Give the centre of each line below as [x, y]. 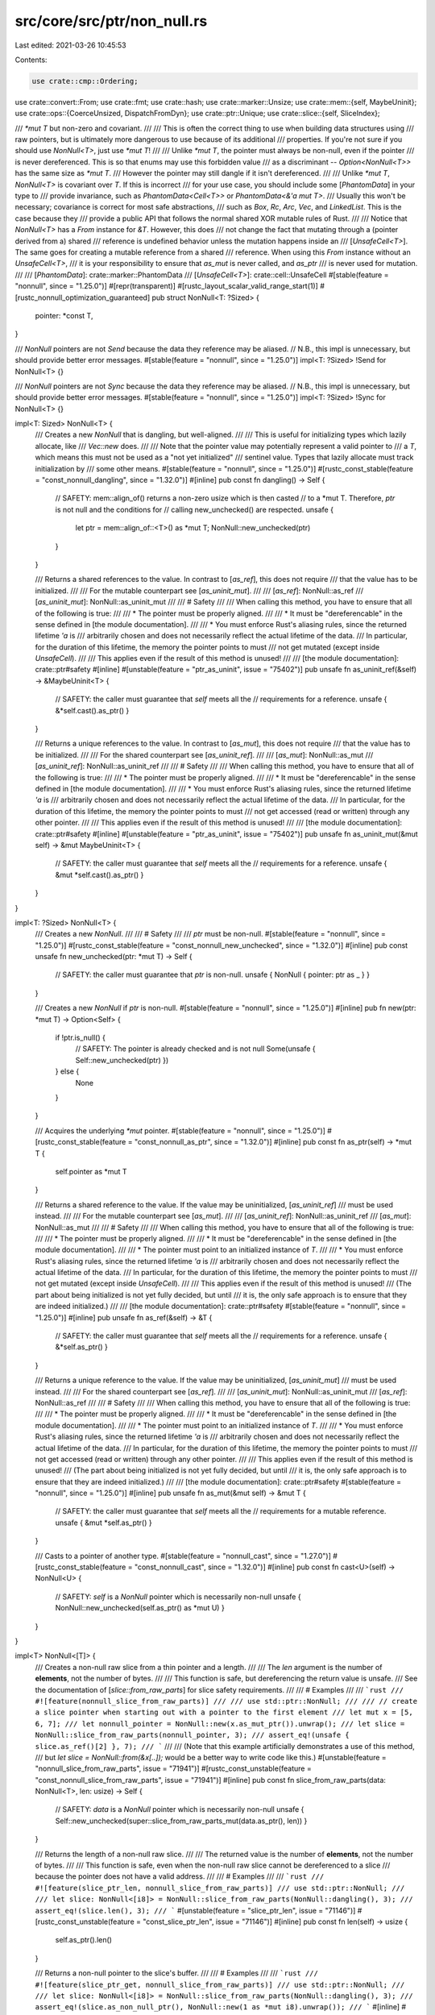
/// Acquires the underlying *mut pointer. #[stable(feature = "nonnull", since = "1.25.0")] [180, 1130]
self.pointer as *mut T [91, 1171]
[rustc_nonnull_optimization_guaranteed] [83, 297]
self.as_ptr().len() [84, 1940]
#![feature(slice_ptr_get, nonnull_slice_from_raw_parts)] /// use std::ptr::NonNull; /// [220, 1984]
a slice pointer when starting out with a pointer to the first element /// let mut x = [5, [224, 1712]
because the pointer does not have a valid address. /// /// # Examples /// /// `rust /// [180, 1876]
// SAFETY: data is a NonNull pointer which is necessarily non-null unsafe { [180, 1809]
